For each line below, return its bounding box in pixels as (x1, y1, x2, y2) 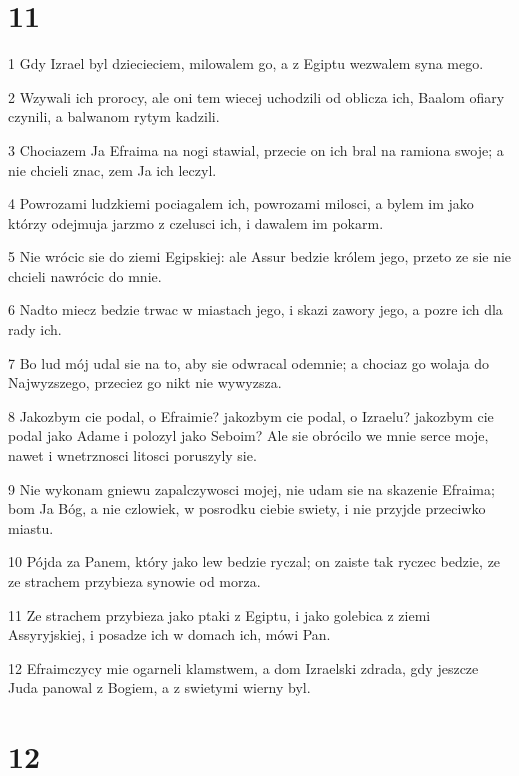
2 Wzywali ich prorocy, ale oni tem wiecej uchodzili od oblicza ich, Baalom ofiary (8, 86, 505, 107)
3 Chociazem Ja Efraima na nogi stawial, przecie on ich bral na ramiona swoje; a (8, 139, 504, 160)
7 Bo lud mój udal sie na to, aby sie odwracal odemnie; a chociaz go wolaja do (8, 352, 490, 373)
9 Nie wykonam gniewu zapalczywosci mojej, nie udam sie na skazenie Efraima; (8, 478, 495, 499)
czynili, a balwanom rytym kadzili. (8, 106, 220, 127)
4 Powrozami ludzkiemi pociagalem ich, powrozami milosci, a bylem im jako (8, 193, 474, 214)
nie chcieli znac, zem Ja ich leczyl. (8, 159, 217, 180)
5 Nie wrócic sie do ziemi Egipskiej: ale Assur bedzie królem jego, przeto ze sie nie (8, 246, 512, 267)
